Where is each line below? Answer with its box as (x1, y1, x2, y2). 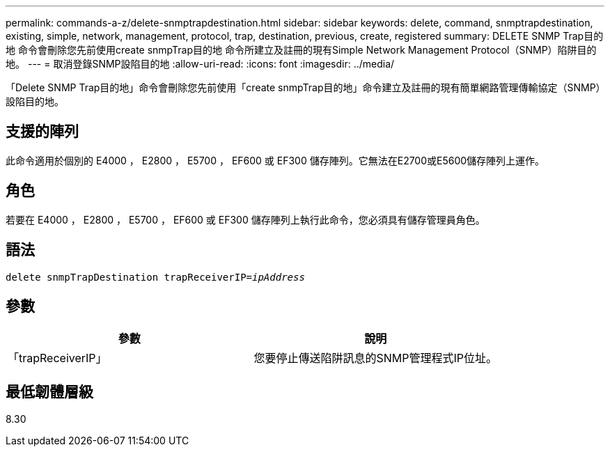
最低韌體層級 (6, 382, 93, 400)
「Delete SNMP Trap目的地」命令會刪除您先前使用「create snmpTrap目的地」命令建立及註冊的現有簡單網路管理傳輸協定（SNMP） (6, 81, 601, 93)
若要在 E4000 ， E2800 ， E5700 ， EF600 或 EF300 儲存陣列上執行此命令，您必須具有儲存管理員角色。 (6, 213, 485, 226)
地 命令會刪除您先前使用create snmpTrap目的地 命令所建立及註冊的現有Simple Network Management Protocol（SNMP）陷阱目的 (6, 44, 597, 56)
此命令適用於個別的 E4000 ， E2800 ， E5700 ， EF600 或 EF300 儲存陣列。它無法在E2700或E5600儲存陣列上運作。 (6, 154, 545, 166)
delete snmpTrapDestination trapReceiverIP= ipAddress (6, 271, 305, 283)
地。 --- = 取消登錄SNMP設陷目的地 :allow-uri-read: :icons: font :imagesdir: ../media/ (6, 58, 395, 70)
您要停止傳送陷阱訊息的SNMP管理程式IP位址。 (253, 351, 498, 366)
